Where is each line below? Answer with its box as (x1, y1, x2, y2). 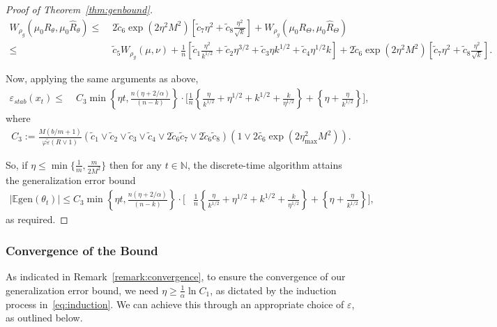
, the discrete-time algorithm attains (187, 157, 342, 172)
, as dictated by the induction (210, 282, 337, 297)
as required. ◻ (6, 212, 68, 227)
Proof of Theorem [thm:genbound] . (6, 2, 153, 16)
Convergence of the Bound (6, 241, 158, 259)
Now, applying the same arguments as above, (6, 71, 199, 86)
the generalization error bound (6, 172, 136, 187)
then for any (109, 157, 162, 172)
